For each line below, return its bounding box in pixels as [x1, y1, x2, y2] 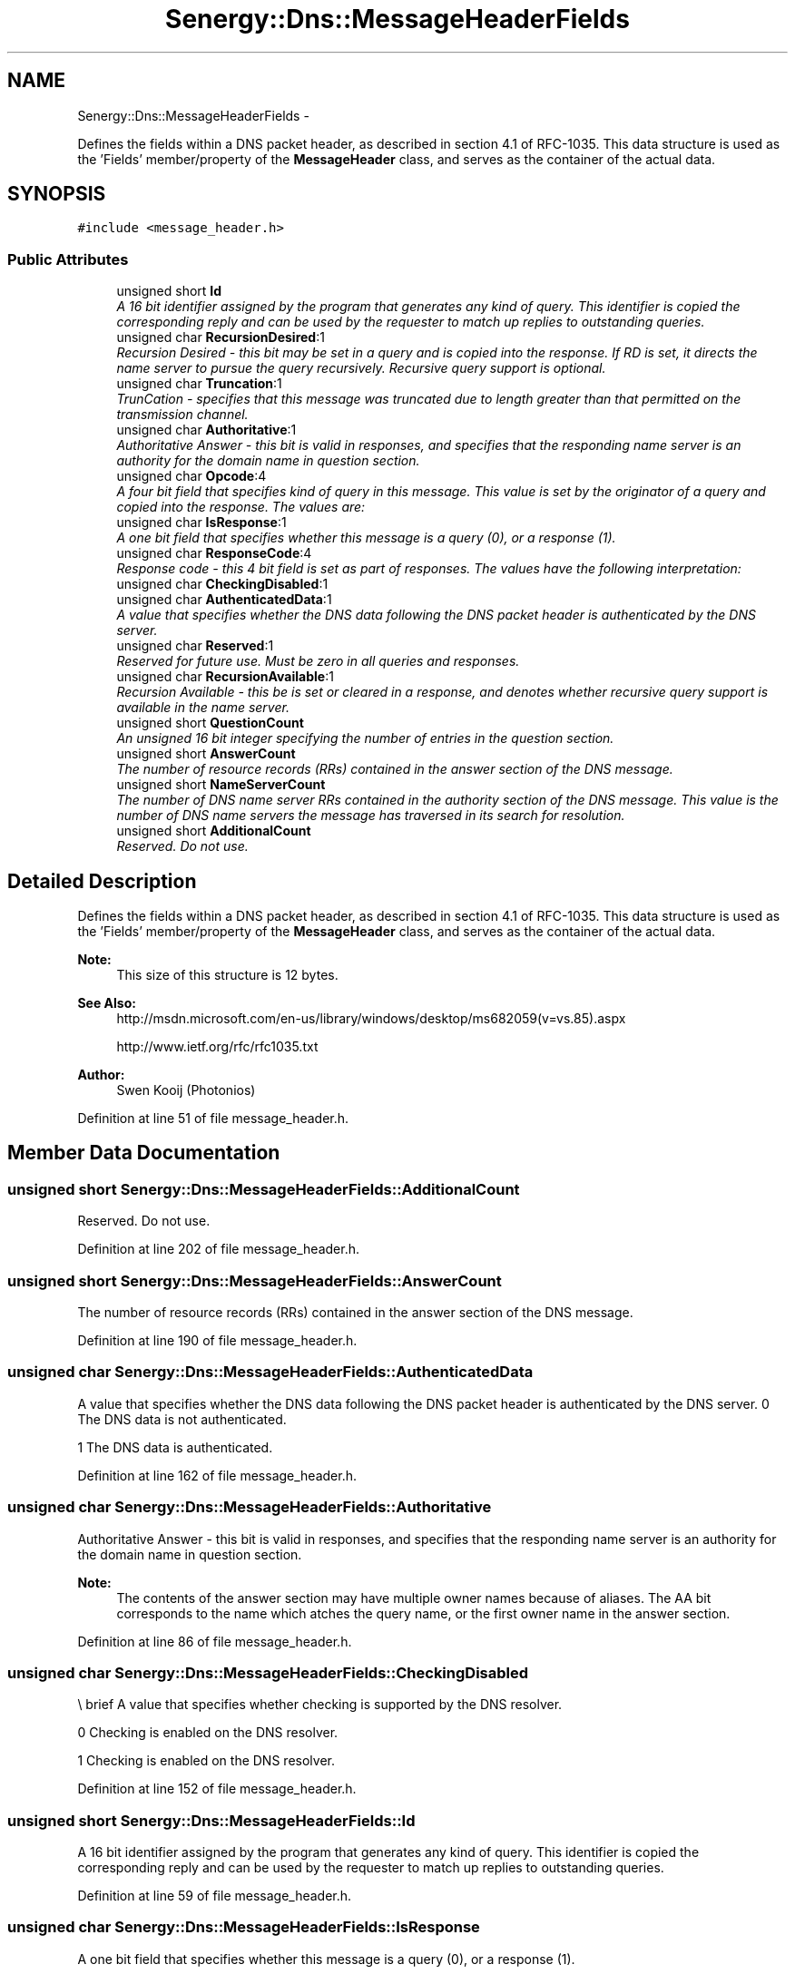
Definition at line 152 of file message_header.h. [77, 1781, 357, 1797]
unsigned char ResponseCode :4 [116, 545, 312, 562]
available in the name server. [116, 699, 290, 716]
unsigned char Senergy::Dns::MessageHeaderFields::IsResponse [7, 1918, 480, 1937]
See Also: [77, 995, 136, 1011]
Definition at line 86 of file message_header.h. [77, 1633, 352, 1649]
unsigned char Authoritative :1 [116, 422, 297, 438]
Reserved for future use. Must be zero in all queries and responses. [116, 653, 520, 669]
